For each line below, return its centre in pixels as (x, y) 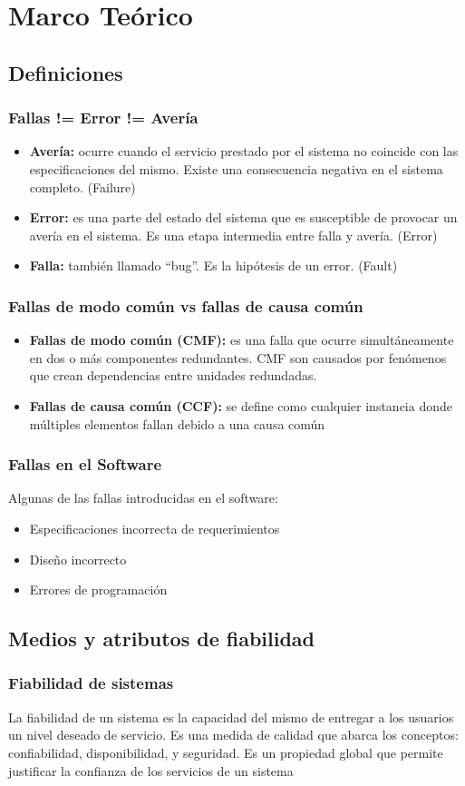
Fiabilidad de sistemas (91, 683)
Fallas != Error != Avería (103, 118)
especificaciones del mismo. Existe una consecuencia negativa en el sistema (236, 168)
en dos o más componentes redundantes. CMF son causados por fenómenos (238, 357)
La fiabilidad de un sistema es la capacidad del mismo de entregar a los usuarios (231, 717)
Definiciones (66, 72)
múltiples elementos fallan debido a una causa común (177, 423)
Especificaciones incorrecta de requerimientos (155, 528)
